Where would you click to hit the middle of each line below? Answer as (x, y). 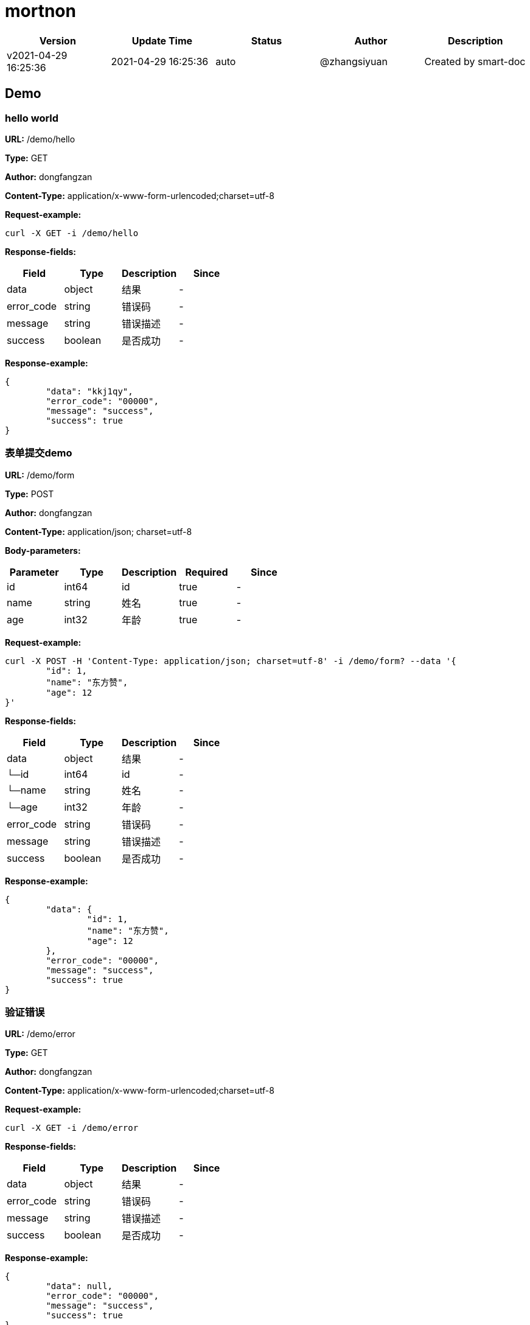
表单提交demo (39, 453)
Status (267, 40)
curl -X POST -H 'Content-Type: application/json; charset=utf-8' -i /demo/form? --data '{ (231, 661)
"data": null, (79, 1286)
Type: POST (30, 494)
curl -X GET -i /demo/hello (72, 233)
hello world (32, 118)
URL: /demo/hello (40, 139)
